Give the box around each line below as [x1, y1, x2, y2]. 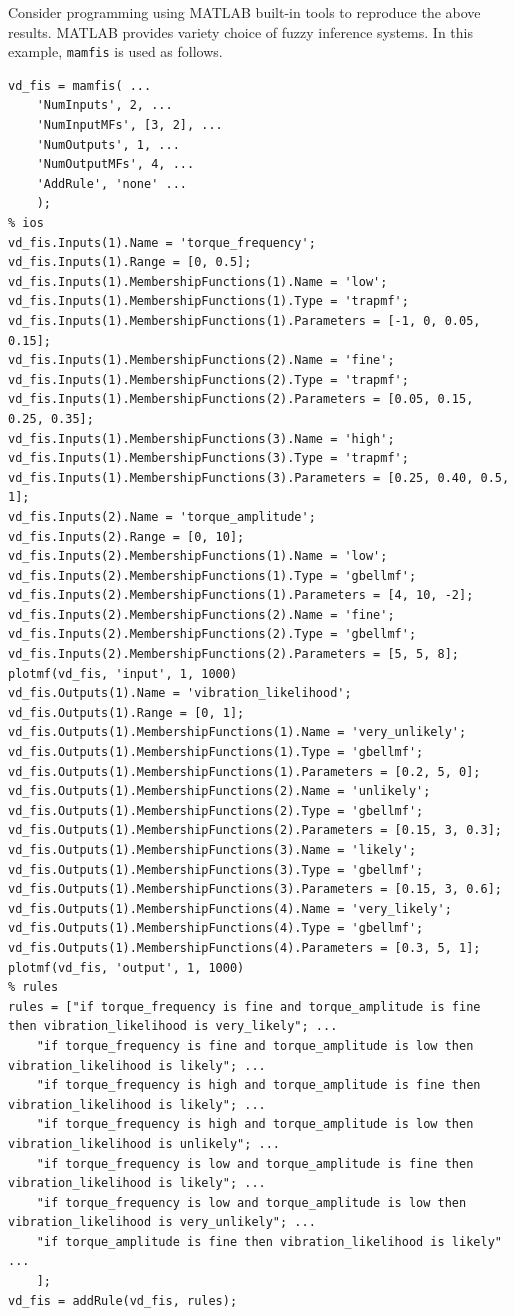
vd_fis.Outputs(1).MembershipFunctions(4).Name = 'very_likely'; [8, 901, 452, 916]
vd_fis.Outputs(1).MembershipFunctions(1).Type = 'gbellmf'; [8, 745, 424, 760]
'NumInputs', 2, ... [36, 98, 173, 113]
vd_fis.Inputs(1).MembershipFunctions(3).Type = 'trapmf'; [8, 451, 409, 466]
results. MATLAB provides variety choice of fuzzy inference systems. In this [8, 21, 473, 42]
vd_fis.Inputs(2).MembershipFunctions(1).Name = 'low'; [8, 549, 388, 564]
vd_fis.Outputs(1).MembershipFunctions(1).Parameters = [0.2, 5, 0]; [8, 764, 481, 779]
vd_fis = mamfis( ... [8, 78, 152, 93]
